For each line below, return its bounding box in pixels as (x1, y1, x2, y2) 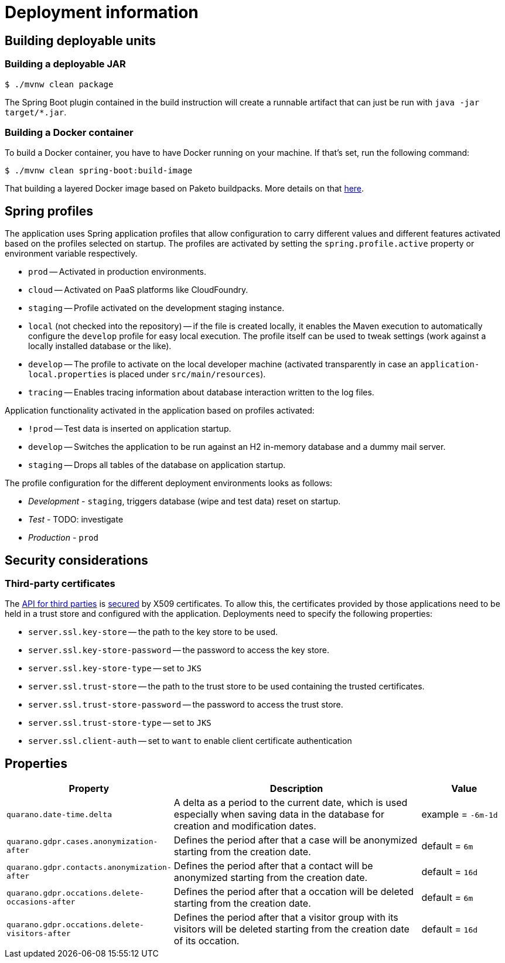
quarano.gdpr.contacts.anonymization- (6, 863, 172, 872)
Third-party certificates (5, 577, 115, 589)
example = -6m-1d (421, 808, 498, 821)
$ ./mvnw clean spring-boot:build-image (5, 166, 193, 176)
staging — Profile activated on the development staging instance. (28, 303, 285, 313)
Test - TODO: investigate (28, 514, 124, 525)
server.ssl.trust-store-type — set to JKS (28, 718, 211, 728)
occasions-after (6, 897, 76, 907)
